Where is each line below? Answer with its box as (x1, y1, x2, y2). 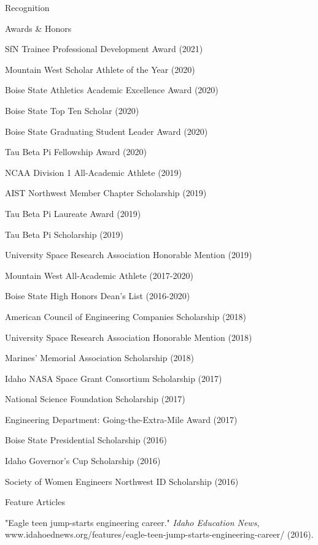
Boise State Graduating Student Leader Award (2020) (5, 124, 208, 137)
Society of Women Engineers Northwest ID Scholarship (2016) (5, 474, 239, 487)
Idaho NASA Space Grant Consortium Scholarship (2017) (5, 372, 222, 384)
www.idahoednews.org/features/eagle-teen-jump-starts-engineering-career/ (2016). (5, 528, 314, 541)
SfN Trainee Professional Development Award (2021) (5, 42, 203, 55)
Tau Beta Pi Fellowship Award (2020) (5, 145, 147, 158)
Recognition (5, 1, 50, 13)
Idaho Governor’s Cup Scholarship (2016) (5, 454, 161, 467)
